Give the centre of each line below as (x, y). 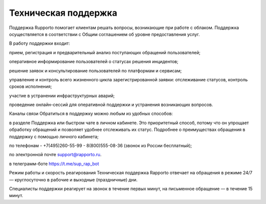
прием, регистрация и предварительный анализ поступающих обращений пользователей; (105, 52)
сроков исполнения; (31, 87)
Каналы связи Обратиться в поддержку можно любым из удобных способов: (91, 114)
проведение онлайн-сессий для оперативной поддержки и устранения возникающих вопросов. (111, 105)
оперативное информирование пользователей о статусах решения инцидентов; (94, 62)
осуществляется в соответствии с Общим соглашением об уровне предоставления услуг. (104, 34)
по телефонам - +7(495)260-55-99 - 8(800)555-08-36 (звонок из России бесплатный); (100, 146)
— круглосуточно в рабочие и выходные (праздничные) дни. (73, 179)
